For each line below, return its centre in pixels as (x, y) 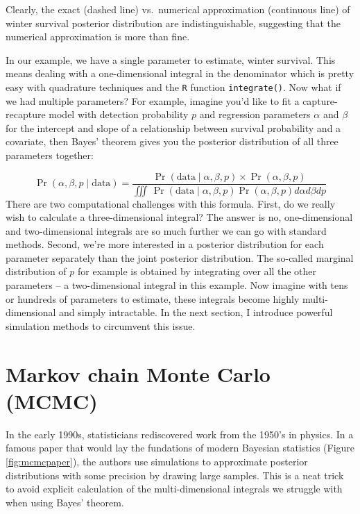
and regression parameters (255, 114)
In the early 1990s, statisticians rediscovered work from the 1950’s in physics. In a (180, 434)
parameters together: (50, 155)
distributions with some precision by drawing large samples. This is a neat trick (175, 475)
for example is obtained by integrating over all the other (197, 271)
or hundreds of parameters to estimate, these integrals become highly (153, 298)
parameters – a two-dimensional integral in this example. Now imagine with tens (177, 285)
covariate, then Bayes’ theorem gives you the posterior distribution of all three (172, 141)
